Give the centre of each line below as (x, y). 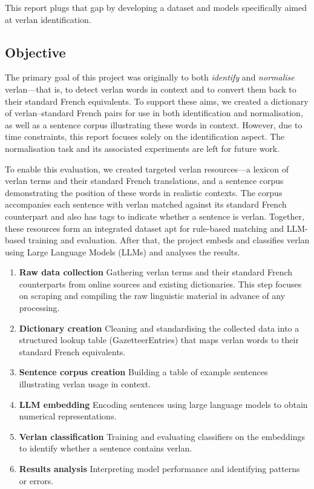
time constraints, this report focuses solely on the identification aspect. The (145, 136)
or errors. (36, 480)
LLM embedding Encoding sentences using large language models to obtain (163, 404)
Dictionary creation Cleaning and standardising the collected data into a (159, 328)
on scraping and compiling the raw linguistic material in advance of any (152, 296)
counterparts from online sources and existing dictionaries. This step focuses (160, 284)
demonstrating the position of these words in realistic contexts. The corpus (144, 192)
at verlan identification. (48, 19)
